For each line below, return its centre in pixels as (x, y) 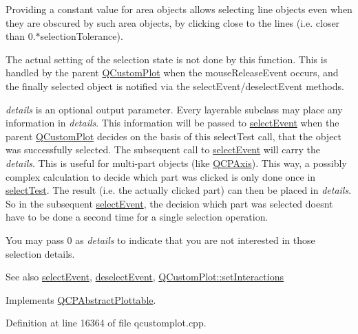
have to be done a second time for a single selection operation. (137, 217)
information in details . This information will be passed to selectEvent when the (172, 123)
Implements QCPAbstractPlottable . (81, 299)
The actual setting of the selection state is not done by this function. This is (167, 59)
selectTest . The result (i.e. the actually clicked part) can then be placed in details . (179, 190)
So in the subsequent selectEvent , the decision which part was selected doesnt (169, 203)
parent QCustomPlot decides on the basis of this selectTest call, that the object (174, 136)
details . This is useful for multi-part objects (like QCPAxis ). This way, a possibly (176, 163)
